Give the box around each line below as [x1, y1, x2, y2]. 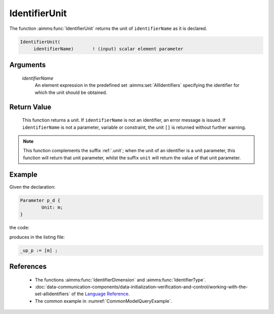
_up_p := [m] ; [20, 248, 58, 253]
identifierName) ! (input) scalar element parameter [33, 46, 184, 52]
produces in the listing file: [9, 234, 65, 240]
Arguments [9, 61, 46, 69]
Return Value [9, 102, 52, 111]
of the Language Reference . [71, 291, 130, 297]
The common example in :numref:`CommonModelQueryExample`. [35, 298, 173, 304]
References [9, 262, 47, 271]
